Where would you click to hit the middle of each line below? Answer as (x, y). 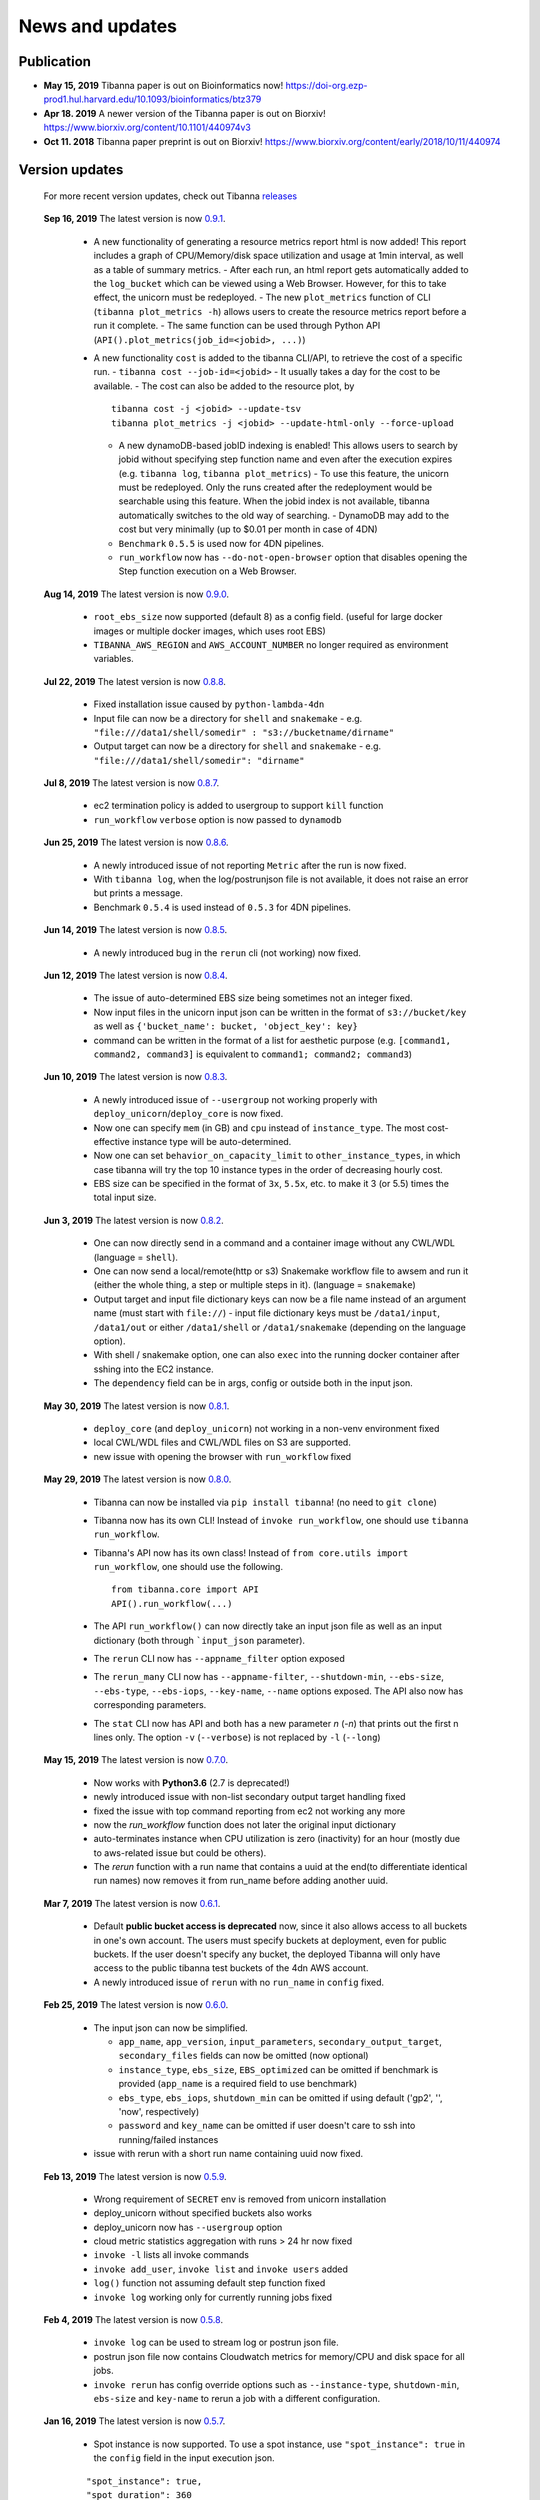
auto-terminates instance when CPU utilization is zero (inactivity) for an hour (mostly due (277, 1839)
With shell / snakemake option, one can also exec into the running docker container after (276, 1355)
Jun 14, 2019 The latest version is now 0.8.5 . (135, 930)
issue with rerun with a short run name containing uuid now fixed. (228, 2154)
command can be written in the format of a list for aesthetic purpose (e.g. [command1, (272, 1040)
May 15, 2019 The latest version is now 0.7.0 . (136, 1760)
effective (111, 1141)
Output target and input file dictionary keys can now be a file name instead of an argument (280, 1299)
